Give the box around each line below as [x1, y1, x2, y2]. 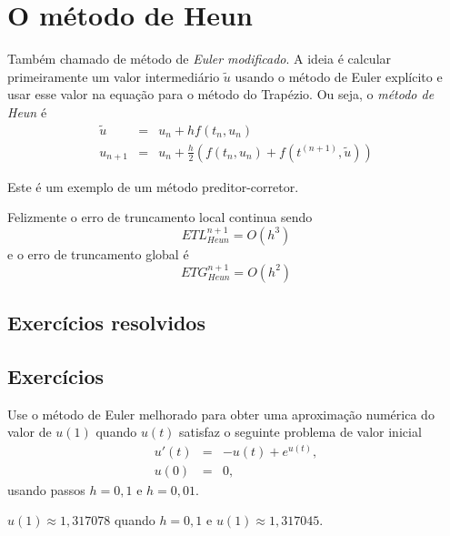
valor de [7, 422, 52, 441]
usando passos [7, 480, 85, 499]
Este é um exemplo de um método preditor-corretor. [7, 177, 299, 196]
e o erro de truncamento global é [7, 244, 189, 263]
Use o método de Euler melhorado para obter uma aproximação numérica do [7, 404, 435, 423]
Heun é [7, 102, 47, 121]
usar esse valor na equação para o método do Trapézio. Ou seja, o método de [7, 85, 435, 104]
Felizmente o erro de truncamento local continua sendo [7, 207, 313, 227]
